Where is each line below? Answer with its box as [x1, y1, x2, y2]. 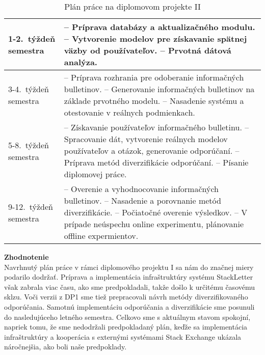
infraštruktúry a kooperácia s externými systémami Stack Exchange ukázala [4, 331, 242, 342]
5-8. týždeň [8, 139, 49, 151]
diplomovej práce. [64, 168, 127, 180]
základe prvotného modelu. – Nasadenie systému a [64, 95, 244, 106]
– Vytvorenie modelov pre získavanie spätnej [64, 33, 247, 44]
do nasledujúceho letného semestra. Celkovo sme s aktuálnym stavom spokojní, [4, 311, 251, 322]
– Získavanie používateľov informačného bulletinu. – [64, 121, 249, 133]
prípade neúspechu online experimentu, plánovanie [64, 218, 244, 230]
